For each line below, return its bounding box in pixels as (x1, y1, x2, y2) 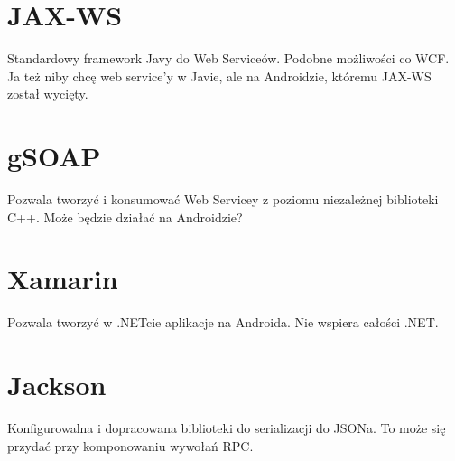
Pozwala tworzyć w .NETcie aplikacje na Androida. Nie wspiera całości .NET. (7, 313, 439, 332)
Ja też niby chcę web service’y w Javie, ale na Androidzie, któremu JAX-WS (7, 66, 432, 85)
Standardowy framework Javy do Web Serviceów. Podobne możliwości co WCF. (7, 49, 450, 68)
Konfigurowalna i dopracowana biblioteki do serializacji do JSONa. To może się (7, 419, 446, 437)
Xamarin (7, 260, 118, 297)
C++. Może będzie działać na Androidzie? (7, 207, 243, 226)
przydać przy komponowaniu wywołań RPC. (7, 436, 254, 455)
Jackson (7, 366, 107, 403)
